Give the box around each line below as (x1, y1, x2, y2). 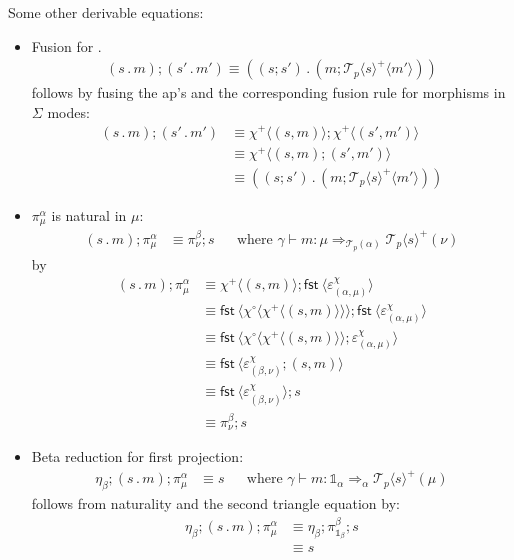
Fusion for (31, 35, 94, 56)
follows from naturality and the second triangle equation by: (31, 492, 400, 513)
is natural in (51, 204, 127, 225)
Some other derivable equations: (8, 2, 204, 22)
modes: (47, 101, 90, 122)
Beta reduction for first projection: (31, 445, 244, 466)
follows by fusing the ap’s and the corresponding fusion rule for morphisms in (31, 82, 506, 103)
